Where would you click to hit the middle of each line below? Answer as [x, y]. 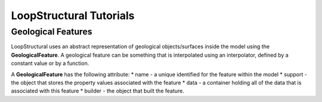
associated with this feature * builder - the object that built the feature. [98, 91]
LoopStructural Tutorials [73, 16]
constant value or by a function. [50, 63]
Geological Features [52, 32]
